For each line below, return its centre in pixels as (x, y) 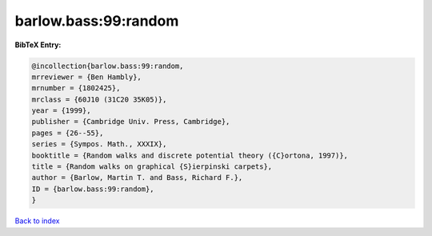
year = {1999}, (61, 111)
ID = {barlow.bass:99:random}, (93, 189)
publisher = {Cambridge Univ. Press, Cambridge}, (131, 122)
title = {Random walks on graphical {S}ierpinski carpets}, (152, 167)
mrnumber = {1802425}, (76, 88)
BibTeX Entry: (38, 45)
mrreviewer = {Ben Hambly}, (86, 77)
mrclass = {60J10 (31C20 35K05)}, (99, 99)
